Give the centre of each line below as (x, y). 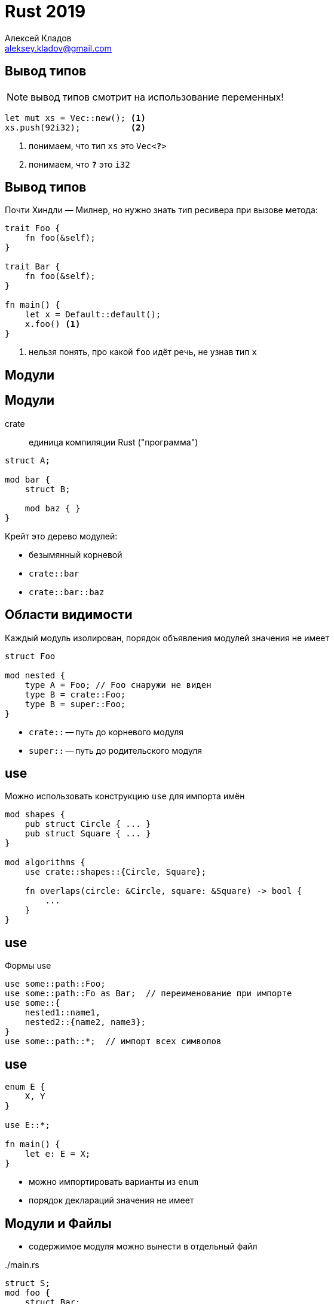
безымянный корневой (76, 554)
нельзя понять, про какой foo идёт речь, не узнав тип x (143, 352)
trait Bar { (33, 267)
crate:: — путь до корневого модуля (106, 732)
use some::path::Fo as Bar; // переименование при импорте (148, 994)
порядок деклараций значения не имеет (111, 1200)
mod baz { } (53, 508)
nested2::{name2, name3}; (85, 1022)
